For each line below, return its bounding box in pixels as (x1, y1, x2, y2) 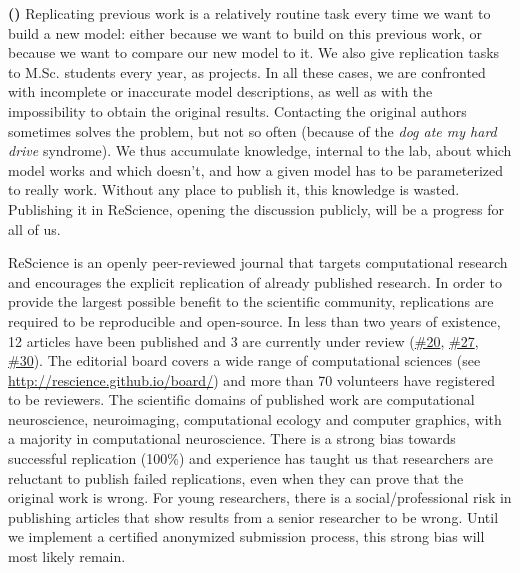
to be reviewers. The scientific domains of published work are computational (8, 389, 475, 410)
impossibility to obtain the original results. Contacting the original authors (8, 100, 467, 121)
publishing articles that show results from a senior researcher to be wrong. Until (8, 506, 499, 527)
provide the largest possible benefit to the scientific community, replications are (8, 291, 494, 312)
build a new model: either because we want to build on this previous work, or (8, 22, 483, 43)
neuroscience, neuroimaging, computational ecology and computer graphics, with (8, 408, 502, 429)
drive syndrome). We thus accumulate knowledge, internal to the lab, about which (8, 140, 512, 161)
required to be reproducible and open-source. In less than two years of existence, (8, 310, 501, 331)
